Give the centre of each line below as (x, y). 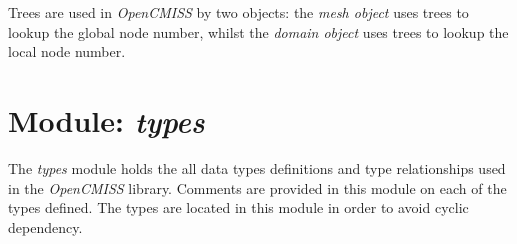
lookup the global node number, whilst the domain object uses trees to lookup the (258, 31)
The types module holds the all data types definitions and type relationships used (257, 167)
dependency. (45, 226)
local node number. (67, 51)
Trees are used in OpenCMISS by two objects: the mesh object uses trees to (238, 12)
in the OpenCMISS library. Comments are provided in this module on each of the (257, 187)
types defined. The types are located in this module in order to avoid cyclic (238, 207)
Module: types (106, 120)
